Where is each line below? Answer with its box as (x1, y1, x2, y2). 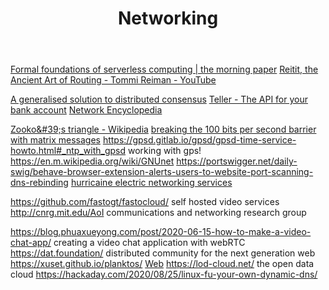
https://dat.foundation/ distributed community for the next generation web (10, 247, 316, 259)
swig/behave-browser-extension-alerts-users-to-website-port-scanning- (10, 166, 314, 178)
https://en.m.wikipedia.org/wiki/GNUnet (10, 155, 175, 167)
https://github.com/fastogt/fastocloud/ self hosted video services (10, 196, 280, 208)
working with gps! (127, 145, 202, 157)
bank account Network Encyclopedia (10, 104, 163, 116)
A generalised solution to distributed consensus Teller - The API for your (10, 93, 308, 106)
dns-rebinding (10, 177, 69, 189)
